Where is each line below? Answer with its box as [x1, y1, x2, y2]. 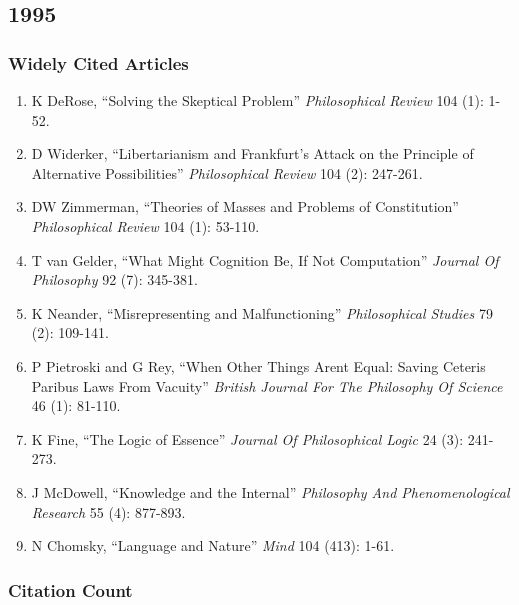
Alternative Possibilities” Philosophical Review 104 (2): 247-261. [31, 162, 423, 183]
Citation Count [8, 577, 133, 602]
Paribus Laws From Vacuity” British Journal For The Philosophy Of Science [31, 375, 503, 396]
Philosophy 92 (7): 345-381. [31, 269, 198, 290]
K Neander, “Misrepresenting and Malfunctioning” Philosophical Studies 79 [31, 302, 493, 323]
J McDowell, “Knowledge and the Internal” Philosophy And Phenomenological [31, 481, 510, 502]
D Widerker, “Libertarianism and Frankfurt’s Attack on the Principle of [31, 143, 474, 164]
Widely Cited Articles [8, 50, 189, 75]
